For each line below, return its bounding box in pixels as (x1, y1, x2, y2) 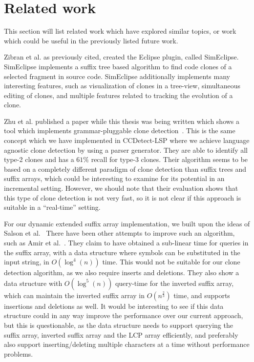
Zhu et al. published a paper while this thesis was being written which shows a (4, 116, 240, 126)
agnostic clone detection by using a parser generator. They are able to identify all (4, 144, 248, 155)
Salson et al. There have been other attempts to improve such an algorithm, (4, 228, 235, 238)
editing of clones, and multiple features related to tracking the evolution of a (4, 90, 233, 100)
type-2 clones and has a (4, 154, 74, 164)
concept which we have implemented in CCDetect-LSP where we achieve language (4, 135, 250, 145)
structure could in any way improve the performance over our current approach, (4, 310, 243, 321)
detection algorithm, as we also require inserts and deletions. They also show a (4, 267, 239, 278)
